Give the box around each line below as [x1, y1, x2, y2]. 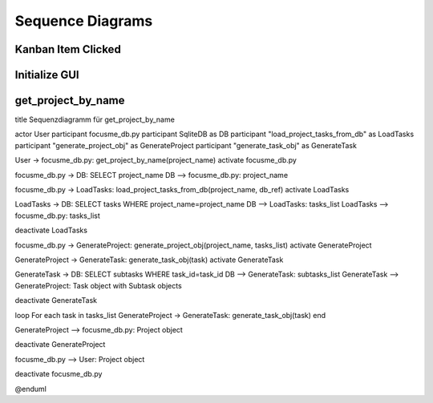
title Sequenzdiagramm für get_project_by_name [14, 115, 176, 124]
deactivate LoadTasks [14, 225, 88, 236]
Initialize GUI [14, 68, 79, 82]
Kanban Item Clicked [14, 42, 122, 56]
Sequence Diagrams [14, 12, 153, 30]
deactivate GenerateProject [14, 340, 106, 349]
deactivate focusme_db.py [14, 369, 103, 379]
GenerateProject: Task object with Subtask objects [14, 280, 182, 290]
